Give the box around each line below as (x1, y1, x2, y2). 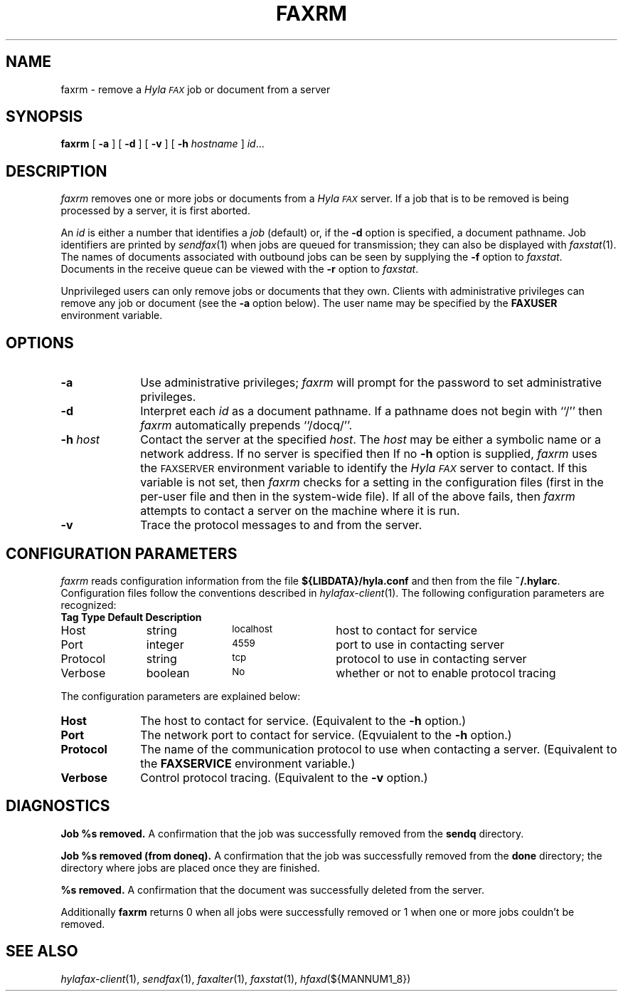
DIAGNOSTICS (6, 797, 110, 815)
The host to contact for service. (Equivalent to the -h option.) (140, 713, 467, 728)
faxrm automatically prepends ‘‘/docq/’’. (140, 418, 353, 433)
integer (146, 637, 184, 652)
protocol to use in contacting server (336, 651, 527, 666)
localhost (232, 622, 273, 635)
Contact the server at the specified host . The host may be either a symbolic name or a (140, 432, 601, 447)
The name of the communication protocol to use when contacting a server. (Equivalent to (140, 741, 617, 756)
